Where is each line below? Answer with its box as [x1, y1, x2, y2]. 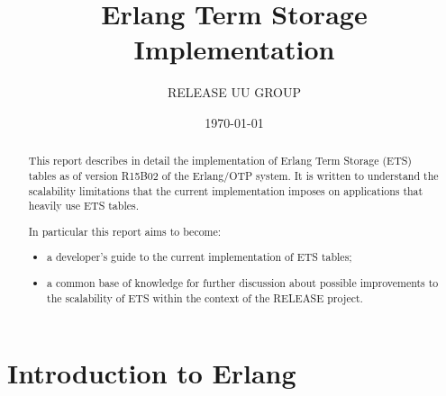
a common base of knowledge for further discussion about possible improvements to [47, 274, 439, 290]
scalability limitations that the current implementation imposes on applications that [28, 183, 423, 198]
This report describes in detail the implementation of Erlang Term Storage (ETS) [28, 153, 412, 168]
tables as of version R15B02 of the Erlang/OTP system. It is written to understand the [28, 167, 439, 183]
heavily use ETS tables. [28, 198, 139, 213]
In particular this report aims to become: [28, 223, 222, 238]
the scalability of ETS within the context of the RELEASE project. [47, 290, 363, 305]
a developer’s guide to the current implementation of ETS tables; [47, 249, 352, 265]
